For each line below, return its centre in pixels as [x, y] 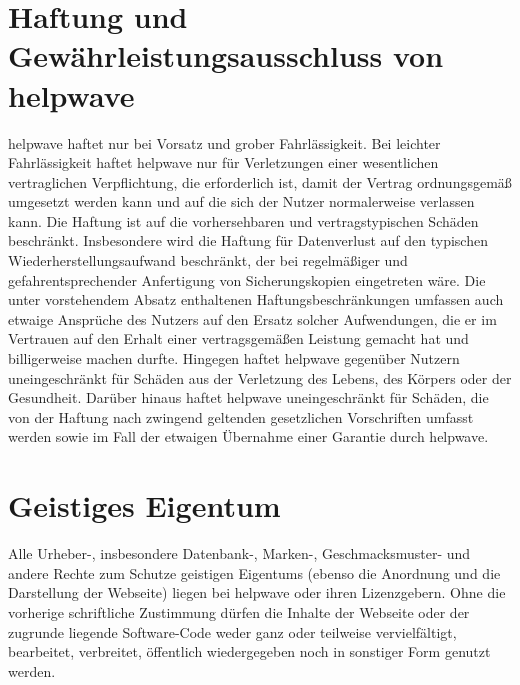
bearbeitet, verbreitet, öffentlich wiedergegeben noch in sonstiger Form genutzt [249, 651]
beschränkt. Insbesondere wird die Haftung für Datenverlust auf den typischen [248, 240]
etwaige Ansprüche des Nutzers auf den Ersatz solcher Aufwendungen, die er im [252, 318]
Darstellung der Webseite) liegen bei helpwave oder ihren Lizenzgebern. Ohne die [257, 592]
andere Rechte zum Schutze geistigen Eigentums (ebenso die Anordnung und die [254, 572]
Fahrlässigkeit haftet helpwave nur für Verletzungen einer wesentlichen [223, 162]
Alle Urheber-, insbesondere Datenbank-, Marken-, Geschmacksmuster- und [239, 553]
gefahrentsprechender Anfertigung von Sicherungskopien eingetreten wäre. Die [247, 279]
